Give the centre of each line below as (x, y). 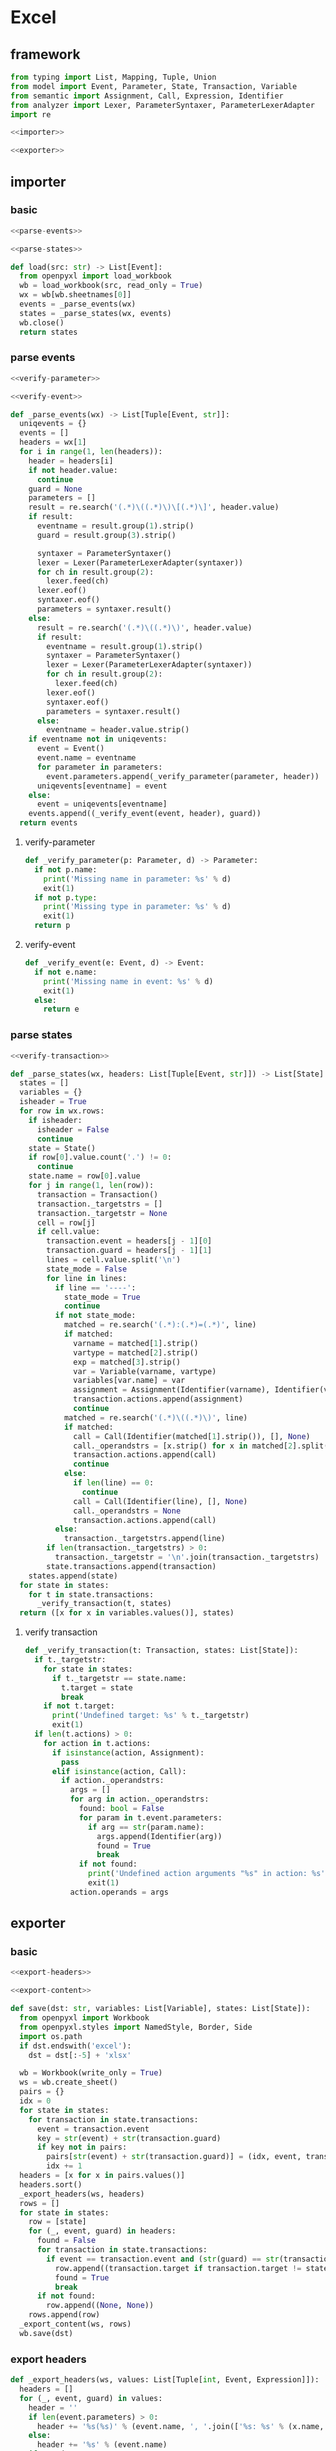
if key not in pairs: (82, 2147)
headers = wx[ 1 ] (53, 442)
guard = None (55, 489)
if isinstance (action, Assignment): (128, 1752)
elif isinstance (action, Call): (119, 1771)
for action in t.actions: (97, 1743)
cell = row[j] (66, 1222)
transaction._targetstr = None (102, 1213)
